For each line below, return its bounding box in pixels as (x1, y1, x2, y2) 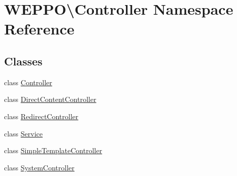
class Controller (4, 77, 52, 87)
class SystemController (4, 162, 75, 172)
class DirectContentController (4, 94, 96, 104)
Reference (4, 18, 75, 39)
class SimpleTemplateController (4, 145, 103, 156)
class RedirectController (4, 111, 79, 121)
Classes (4, 53, 43, 68)
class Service (4, 128, 43, 138)
